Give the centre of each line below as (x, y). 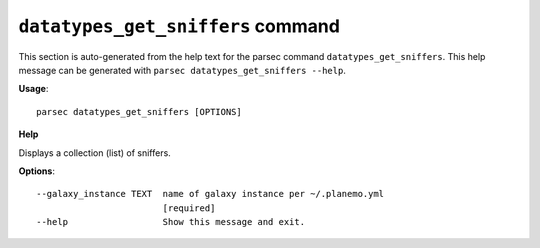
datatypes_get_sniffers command (179, 26)
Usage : (33, 89)
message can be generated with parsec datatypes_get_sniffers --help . (182, 70)
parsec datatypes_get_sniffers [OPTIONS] (139, 111)
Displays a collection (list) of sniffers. (95, 152)
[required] (189, 208)
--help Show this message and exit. (170, 222)
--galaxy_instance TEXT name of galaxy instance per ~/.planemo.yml (210, 194)
